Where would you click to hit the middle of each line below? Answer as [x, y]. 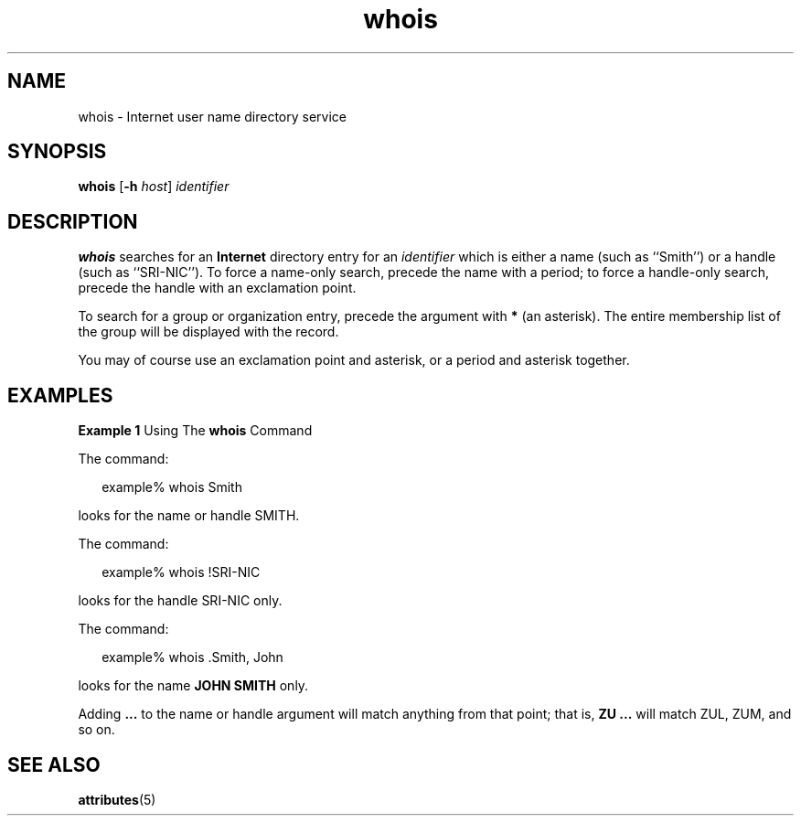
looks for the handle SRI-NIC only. [180, 601]
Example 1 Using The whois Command [195, 431]
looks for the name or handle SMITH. [189, 516]
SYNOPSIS [57, 152]
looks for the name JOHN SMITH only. [193, 686]
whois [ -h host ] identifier [154, 187]
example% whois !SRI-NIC [181, 572]
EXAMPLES [60, 395]
